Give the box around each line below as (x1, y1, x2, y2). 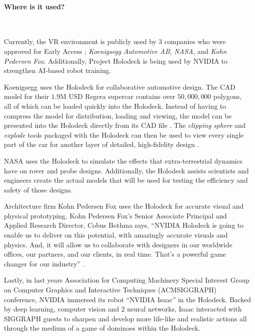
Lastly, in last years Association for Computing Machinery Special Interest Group (4, 275, 250, 285)
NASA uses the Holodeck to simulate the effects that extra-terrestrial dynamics (4, 155, 243, 166)
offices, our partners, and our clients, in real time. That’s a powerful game (4, 249, 226, 259)
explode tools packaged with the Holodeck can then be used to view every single (4, 129, 244, 140)
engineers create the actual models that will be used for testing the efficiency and (4, 175, 248, 185)
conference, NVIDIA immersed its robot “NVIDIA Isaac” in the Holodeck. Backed (4, 294, 251, 304)
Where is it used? (4, 1, 65, 11)
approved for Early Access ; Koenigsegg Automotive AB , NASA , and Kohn (4, 46, 227, 56)
